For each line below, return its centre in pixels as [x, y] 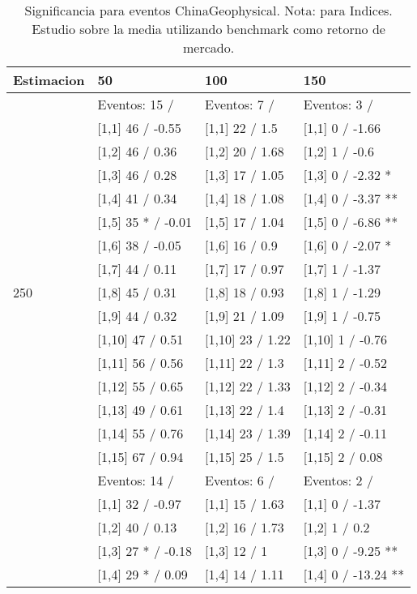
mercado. [209, 47]
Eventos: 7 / [240, 104]
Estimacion [49, 80]
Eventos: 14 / [136, 480]
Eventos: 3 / [338, 104]
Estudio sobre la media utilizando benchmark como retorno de [208, 29]
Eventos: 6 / [240, 480]
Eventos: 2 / [338, 480]
